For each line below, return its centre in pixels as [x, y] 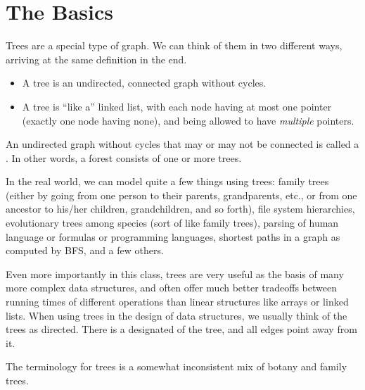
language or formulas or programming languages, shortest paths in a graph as [173, 236]
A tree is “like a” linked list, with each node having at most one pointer [177, 106]
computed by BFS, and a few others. [85, 250]
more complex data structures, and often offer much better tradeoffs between [171, 288]
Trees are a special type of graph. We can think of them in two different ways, [174, 45]
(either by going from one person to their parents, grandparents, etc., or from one [181, 195]
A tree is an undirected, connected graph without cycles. [144, 83]
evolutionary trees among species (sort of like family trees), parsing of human [172, 223]
